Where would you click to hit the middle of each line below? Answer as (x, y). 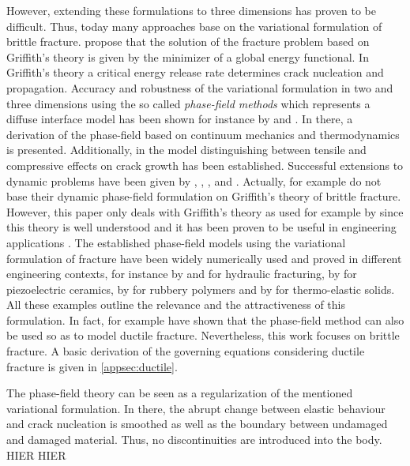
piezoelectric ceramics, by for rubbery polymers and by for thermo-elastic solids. (201, 289)
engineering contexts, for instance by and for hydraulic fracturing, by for (182, 274)
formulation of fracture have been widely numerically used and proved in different (204, 258)
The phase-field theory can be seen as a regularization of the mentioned (180, 393)
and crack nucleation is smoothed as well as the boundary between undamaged (197, 424)
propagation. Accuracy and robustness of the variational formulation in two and (200, 87)
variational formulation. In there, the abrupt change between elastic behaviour (196, 408)
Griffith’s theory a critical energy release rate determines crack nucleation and (195, 72)
